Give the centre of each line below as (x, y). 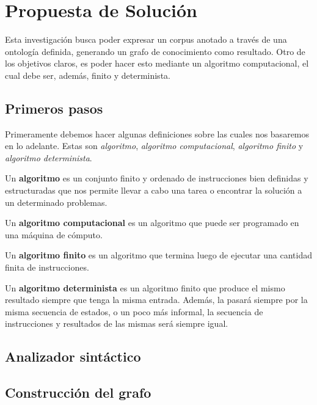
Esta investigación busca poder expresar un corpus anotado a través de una (146, 39)
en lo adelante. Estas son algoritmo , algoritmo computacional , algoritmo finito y (154, 146)
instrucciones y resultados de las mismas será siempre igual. (117, 323)
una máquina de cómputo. (54, 234)
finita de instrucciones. (47, 267)
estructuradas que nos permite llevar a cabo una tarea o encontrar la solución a (154, 190)
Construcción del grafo (78, 392)
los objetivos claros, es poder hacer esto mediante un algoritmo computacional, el (157, 63)
